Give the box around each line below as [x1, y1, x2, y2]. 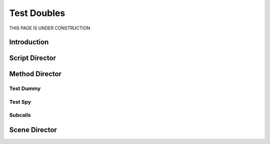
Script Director [9, 54, 56, 62]
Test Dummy [9, 85, 41, 92]
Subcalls [9, 111, 31, 118]
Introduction [9, 38, 49, 46]
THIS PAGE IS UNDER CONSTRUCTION [9, 25, 90, 31]
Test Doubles [9, 7, 65, 18]
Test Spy [9, 98, 31, 105]
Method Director [9, 70, 62, 78]
